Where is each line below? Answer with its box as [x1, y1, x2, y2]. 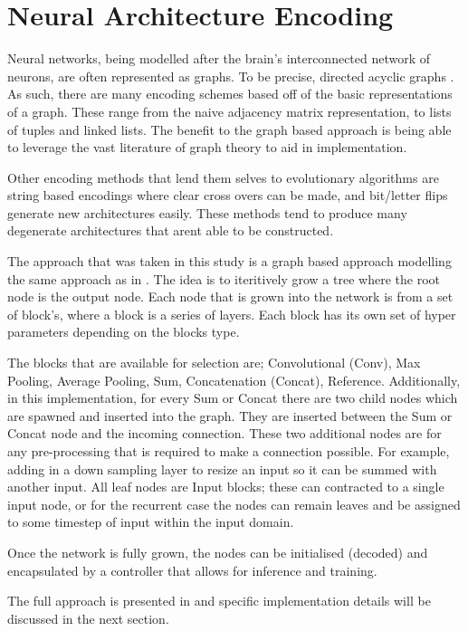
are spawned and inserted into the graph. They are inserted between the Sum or [7, 406, 453, 425]
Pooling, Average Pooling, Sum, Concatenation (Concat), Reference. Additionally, [7, 370, 461, 389]
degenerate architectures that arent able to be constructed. [7, 221, 334, 240]
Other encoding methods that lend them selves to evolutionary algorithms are [7, 167, 439, 186]
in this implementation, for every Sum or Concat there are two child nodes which [7, 388, 458, 407]
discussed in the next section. [7, 608, 169, 627]
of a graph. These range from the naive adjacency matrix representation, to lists [7, 101, 452, 120]
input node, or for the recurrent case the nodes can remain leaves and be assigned [7, 494, 461, 513]
